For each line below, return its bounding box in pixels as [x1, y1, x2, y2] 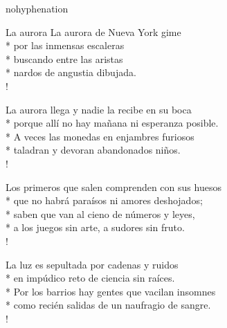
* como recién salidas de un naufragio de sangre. [6, 298, 211, 312]
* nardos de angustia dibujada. [6, 65, 136, 80]
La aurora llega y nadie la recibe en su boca [6, 102, 192, 116]
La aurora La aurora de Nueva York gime [6, 24, 181, 39]
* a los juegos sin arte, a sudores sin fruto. [6, 220, 185, 235]
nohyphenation [6, 1, 69, 15]
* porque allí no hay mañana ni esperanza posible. [6, 116, 219, 130]
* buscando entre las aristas [6, 51, 123, 66]
